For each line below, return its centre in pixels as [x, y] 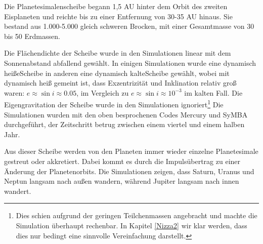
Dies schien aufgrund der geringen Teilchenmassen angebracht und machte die [137, 215]
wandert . [18, 191]
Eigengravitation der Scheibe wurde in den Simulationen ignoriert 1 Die [114, 104]
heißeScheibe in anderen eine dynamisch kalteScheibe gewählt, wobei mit [117, 73]
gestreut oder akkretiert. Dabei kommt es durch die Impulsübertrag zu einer [122, 161]
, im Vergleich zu [103, 92]
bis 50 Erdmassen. [32, 36]
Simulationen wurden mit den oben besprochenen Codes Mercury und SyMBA [126, 114]
